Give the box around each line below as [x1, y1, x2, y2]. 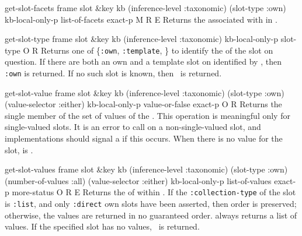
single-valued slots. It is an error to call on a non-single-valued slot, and [5, 121, 261, 133]
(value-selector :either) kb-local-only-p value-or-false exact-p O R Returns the [5, 98, 282, 110]
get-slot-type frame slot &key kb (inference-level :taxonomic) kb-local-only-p [5, 33, 279, 45]
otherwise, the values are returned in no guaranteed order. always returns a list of [5, 209, 297, 221]
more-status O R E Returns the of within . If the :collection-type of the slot [12, 186, 296, 198]
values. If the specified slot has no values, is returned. [5, 220, 200, 233]
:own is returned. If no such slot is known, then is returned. [5, 67, 222, 79]
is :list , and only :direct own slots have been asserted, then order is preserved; [5, 198, 297, 210]
